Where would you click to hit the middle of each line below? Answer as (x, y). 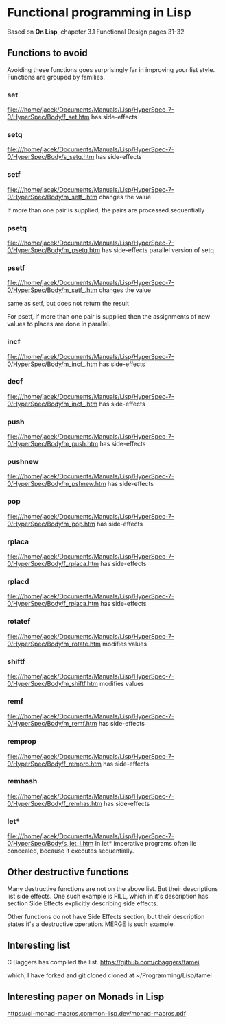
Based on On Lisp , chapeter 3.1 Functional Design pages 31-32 (96, 32)
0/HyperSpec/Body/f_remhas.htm (55, 803)
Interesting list (39, 946)
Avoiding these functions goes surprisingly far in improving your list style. (111, 69)
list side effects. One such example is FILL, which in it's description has (108, 896)
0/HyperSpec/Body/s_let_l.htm (50, 844)
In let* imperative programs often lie (146, 844)
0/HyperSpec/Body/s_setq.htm (51, 157)
